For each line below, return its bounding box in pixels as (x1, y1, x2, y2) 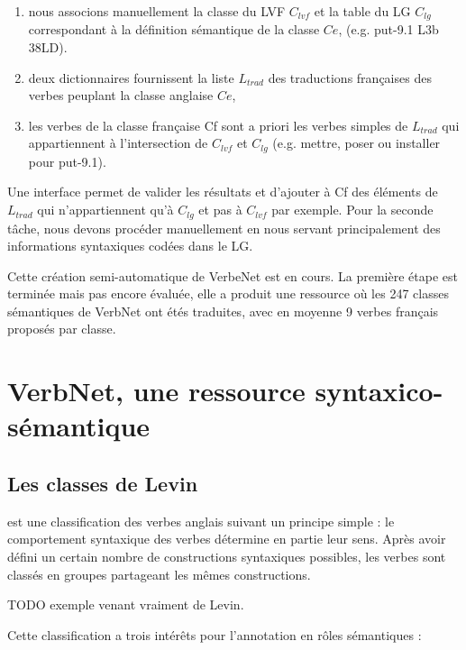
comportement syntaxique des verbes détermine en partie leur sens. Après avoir (7, 529, 446, 548)
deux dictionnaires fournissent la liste (28, 68, 234, 87)
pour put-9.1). (28, 151, 106, 170)
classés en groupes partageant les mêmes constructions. (7, 564, 311, 583)
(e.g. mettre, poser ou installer (272, 133, 441, 152)
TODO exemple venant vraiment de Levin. (7, 595, 244, 614)
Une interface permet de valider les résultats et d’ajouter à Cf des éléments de (7, 182, 438, 201)
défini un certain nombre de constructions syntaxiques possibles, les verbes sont (7, 547, 446, 566)
